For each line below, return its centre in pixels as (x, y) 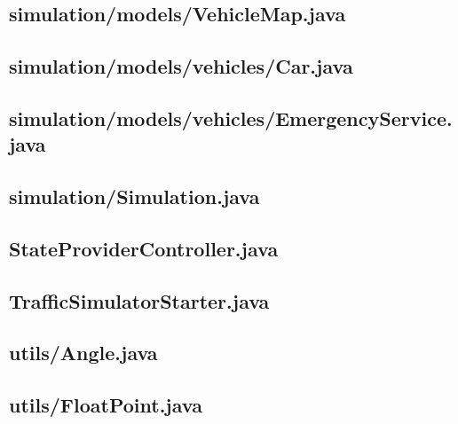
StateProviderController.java (144, 248)
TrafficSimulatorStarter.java (139, 300)
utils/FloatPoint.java (106, 405)
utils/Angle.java (83, 353)
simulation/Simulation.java (134, 196)
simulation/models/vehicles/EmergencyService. (231, 118)
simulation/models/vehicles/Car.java (181, 66)
